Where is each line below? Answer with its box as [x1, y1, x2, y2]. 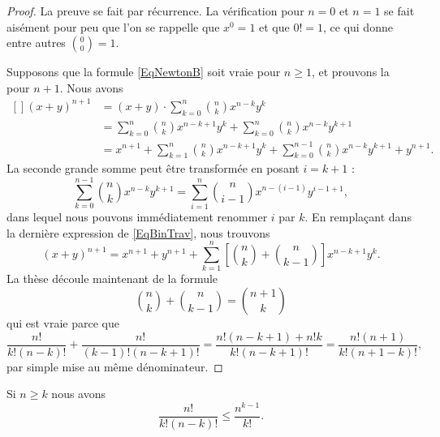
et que [259, 18, 290, 35]
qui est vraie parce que [6, 314, 119, 331]
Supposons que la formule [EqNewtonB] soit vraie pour [6, 63, 281, 80]
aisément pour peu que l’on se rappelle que [6, 18, 220, 35]
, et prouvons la [311, 63, 390, 80]
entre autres [6, 34, 66, 51]
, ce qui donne [322, 18, 393, 35]
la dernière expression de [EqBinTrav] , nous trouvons [6, 224, 270, 241]
